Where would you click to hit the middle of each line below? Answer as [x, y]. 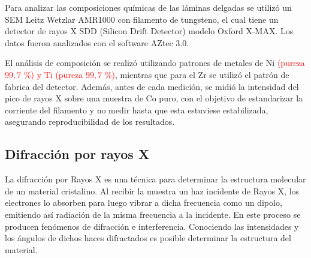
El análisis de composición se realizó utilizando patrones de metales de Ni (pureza [155, 63]
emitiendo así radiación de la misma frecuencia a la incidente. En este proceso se [153, 214]
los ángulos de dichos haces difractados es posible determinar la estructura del [148, 238]
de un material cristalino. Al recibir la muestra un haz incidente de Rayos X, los [152, 190]
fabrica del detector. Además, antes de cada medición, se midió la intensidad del [152, 86]
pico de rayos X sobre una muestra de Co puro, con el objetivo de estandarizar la [154, 98]
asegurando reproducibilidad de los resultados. [90, 121]
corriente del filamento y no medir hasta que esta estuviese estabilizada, [137, 109]
